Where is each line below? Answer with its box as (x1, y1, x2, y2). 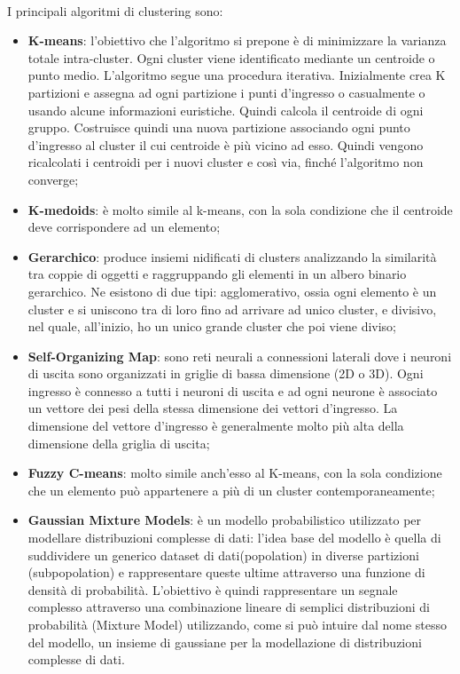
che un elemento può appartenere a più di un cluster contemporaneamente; (27, 480, 435, 499)
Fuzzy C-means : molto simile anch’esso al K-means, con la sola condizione (27, 464, 442, 482)
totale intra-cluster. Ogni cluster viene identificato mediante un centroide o (27, 48, 435, 67)
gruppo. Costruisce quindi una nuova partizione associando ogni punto (27, 118, 410, 137)
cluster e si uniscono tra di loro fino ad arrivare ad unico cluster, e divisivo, (27, 299, 437, 318)
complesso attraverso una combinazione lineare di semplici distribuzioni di (27, 598, 431, 616)
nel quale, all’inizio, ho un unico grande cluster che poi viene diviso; (27, 317, 397, 336)
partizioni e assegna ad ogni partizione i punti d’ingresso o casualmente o (27, 83, 425, 101)
